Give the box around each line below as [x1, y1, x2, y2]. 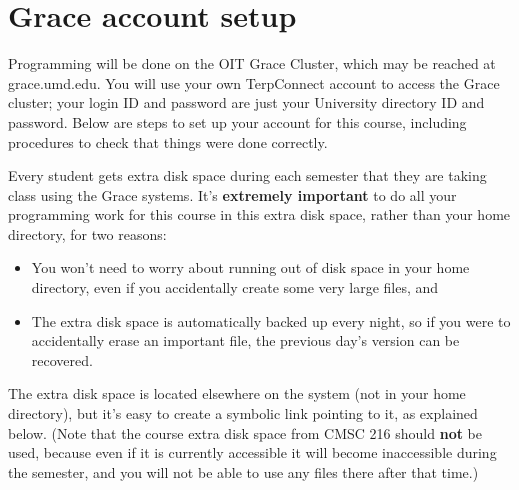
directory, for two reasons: [8, 223, 167, 244]
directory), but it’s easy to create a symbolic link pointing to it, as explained [8, 403, 478, 424]
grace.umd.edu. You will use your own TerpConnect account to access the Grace [8, 72, 500, 93]
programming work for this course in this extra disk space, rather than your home [8, 204, 511, 225]
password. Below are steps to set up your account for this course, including [8, 111, 467, 132]
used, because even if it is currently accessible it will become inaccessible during [8, 442, 497, 463]
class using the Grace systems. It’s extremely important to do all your [8, 184, 457, 205]
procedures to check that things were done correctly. [8, 131, 328, 152]
